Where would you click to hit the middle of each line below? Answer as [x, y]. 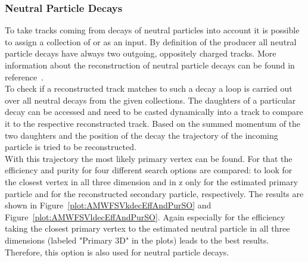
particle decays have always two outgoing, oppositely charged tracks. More [141, 53]
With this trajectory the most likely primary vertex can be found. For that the [149, 158]
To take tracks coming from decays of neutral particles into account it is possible [152, 30]
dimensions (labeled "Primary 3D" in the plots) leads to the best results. [137, 240]
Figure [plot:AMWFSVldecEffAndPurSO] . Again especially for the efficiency [145, 216]
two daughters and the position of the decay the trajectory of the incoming [141, 135]
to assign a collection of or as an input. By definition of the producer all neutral [151, 41]
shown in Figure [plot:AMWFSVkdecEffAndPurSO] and [108, 205]
